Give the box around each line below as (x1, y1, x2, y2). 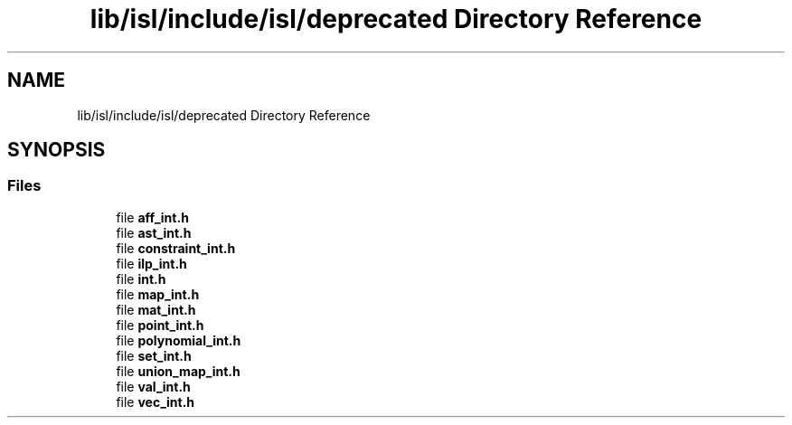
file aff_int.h (116, 209, 189, 225)
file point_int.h (116, 316, 204, 333)
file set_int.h (116, 347, 192, 364)
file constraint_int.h (116, 240, 236, 256)
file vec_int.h (116, 393, 195, 410)
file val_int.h (116, 378, 191, 394)
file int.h (116, 270, 166, 287)
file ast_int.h (116, 224, 192, 241)
